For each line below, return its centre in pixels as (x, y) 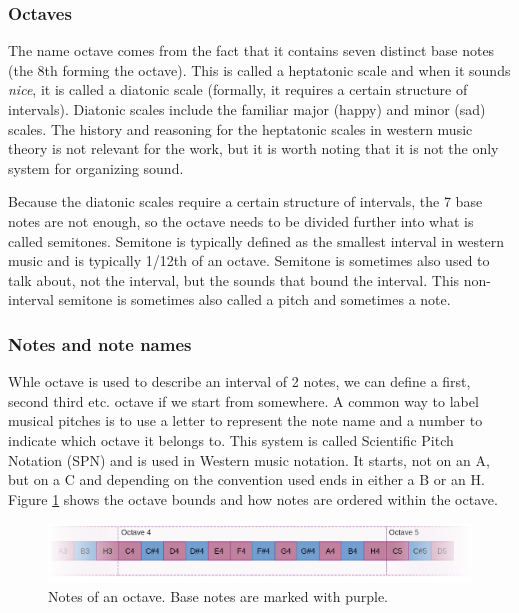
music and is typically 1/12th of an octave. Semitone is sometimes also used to (249, 260)
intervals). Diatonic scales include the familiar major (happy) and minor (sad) (247, 109)
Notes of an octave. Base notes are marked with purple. (218, 596)
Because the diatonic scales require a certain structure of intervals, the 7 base (245, 201)
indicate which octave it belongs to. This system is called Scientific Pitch (231, 439)
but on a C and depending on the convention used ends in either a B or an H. (246, 479)
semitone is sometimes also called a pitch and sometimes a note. (254, 299)
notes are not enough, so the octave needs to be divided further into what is (241, 220)
